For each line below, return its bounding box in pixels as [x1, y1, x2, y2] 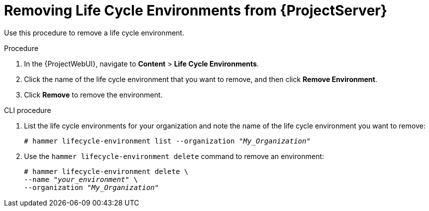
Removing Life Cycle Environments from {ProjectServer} [4, 2, 387, 19]
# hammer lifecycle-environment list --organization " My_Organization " [24, 136, 311, 145]
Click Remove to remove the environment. [24, 90, 163, 99]
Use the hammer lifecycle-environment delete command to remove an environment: [24, 151, 324, 160]
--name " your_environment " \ [24, 175, 138, 183]
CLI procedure [4, 105, 51, 114]
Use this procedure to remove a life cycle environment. [4, 28, 184, 37]
